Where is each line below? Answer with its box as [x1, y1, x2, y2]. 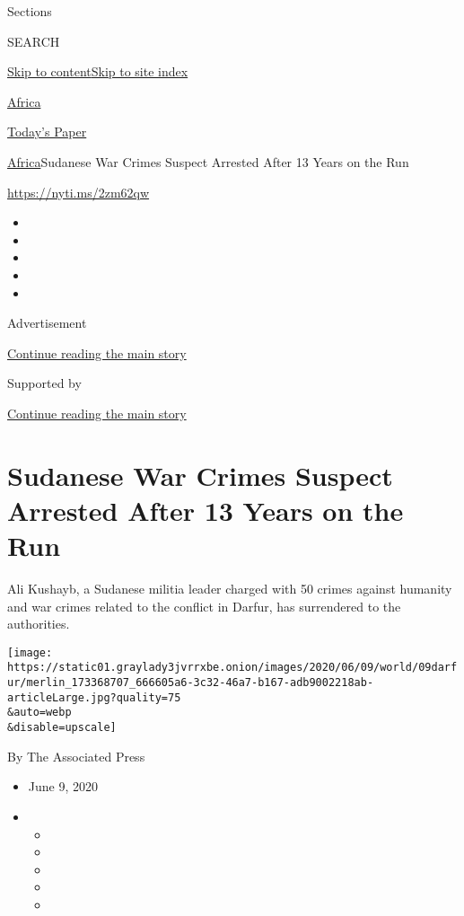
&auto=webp [7, 706, 72, 719]
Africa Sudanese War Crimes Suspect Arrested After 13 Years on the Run [7, 152, 409, 171]
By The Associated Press [7, 746, 145, 765]
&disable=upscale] [7, 721, 117, 735]
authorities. [7, 614, 70, 633]
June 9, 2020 [28, 777, 98, 796]
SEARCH [7, 31, 60, 50]
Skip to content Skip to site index [7, 62, 188, 81]
